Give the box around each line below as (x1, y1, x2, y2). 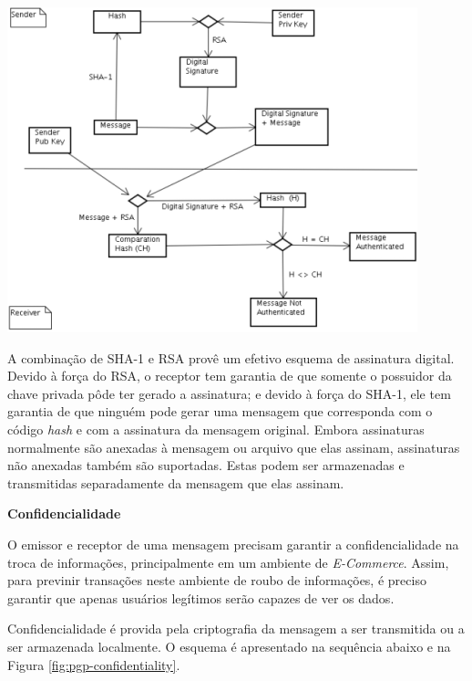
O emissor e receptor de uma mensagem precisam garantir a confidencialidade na (7, 534, 459, 553)
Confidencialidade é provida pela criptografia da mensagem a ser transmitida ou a (7, 619, 465, 638)
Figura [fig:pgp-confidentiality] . (7, 655, 180, 674)
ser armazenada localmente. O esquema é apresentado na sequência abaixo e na (7, 636, 451, 655)
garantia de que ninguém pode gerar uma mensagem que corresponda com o (7, 402, 433, 421)
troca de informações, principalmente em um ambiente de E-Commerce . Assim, (7, 552, 449, 571)
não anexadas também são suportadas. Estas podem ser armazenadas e (7, 456, 405, 475)
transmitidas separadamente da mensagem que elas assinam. (7, 473, 344, 492)
